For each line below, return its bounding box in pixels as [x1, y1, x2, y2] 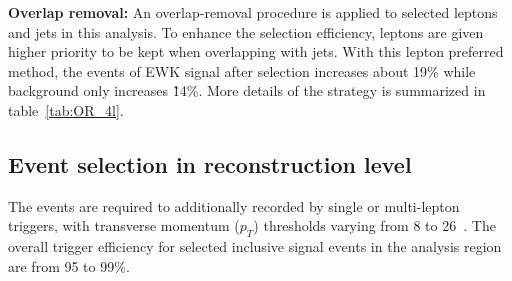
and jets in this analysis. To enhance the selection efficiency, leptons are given [8, 21, 484, 42]
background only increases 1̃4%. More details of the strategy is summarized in [8, 80, 486, 101]
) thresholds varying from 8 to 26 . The [253, 215, 496, 236]
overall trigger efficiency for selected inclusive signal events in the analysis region [8, 236, 502, 257]
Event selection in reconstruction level [8, 148, 412, 179]
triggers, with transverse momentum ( [8, 215, 240, 236]
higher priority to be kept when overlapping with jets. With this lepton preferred [8, 41, 504, 62]
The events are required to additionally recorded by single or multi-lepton [8, 195, 460, 216]
